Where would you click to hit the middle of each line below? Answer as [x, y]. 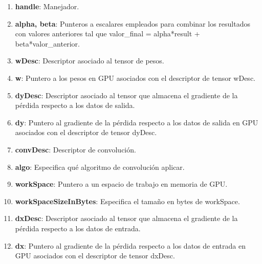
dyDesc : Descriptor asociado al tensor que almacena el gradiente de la [126, 95]
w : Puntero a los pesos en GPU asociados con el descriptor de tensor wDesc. [135, 78]
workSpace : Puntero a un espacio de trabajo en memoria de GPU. [121, 184]
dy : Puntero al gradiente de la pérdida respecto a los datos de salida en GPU [137, 122]
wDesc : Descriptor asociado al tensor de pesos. [90, 61]
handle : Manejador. [47, 6]
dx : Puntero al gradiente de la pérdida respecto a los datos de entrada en [130, 245]
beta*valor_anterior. [47, 43]
